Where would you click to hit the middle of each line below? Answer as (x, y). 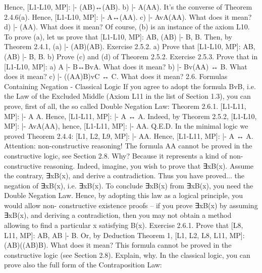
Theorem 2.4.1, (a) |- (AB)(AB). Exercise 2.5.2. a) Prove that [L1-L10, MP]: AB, (130, 46)
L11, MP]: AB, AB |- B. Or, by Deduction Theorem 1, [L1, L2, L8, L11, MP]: (124, 235)
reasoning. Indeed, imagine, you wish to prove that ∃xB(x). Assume (149, 165)
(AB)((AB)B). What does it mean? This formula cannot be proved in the (118, 245)
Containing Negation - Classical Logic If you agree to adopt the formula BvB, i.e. (130, 86)
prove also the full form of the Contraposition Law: (83, 265)
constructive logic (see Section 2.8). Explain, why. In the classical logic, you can (127, 255)
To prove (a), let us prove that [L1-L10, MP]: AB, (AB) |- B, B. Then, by (118, 36)
